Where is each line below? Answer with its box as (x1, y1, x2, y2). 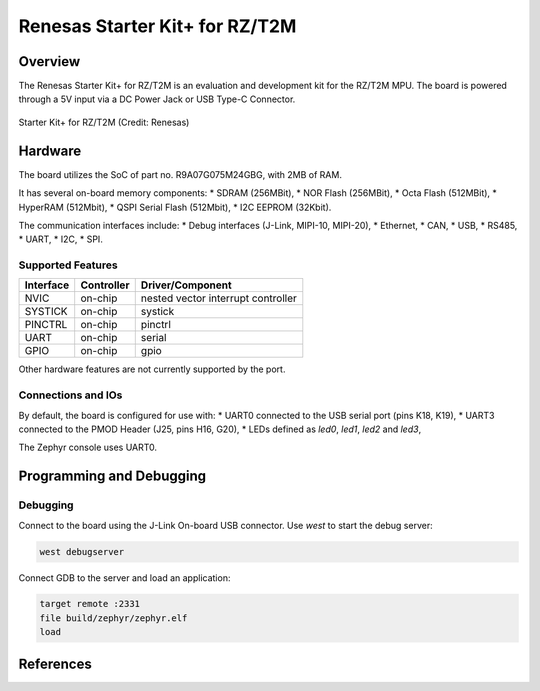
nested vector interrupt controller (140, 291, 297, 305)
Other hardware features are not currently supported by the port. (18, 363, 286, 375)
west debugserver (39, 546, 125, 557)
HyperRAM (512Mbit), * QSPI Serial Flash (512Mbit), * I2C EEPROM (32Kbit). (18, 201, 332, 213)
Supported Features (18, 258, 119, 272)
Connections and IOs (18, 388, 123, 402)
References (18, 655, 92, 672)
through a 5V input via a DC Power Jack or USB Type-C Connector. (18, 93, 296, 105)
